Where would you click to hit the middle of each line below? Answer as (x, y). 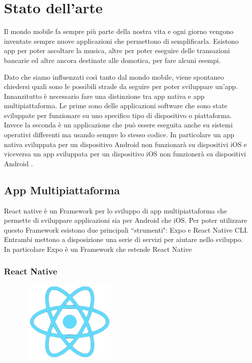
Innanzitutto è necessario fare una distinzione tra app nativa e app (104, 96)
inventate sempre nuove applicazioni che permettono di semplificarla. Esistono (121, 41)
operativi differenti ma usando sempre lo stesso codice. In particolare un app (119, 135)
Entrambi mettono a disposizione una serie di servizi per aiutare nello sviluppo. (124, 239)
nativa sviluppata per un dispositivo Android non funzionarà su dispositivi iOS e (126, 144)
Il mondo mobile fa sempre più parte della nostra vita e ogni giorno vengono (119, 31)
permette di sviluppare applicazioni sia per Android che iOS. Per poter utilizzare (126, 220)
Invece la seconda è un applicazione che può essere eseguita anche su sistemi (118, 125)
